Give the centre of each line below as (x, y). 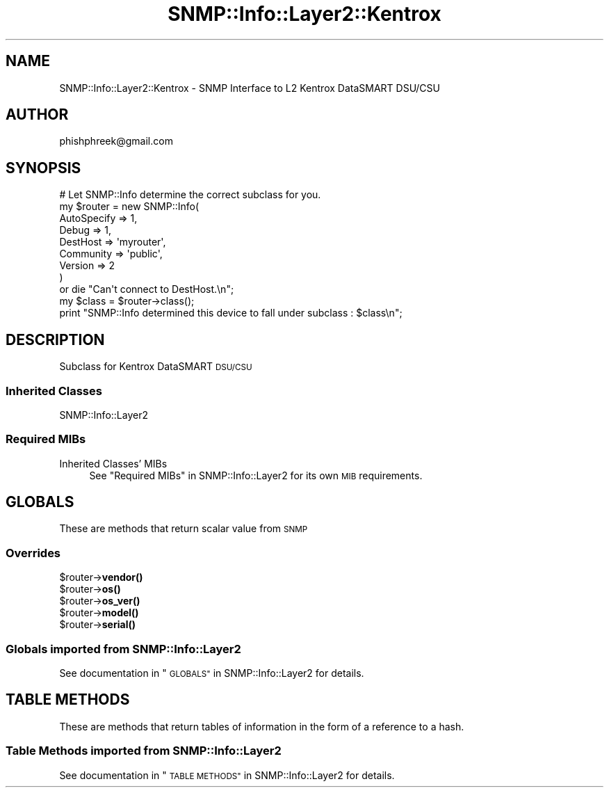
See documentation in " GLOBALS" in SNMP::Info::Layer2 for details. (212, 673)
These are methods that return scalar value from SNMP (184, 529)
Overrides (33, 553)
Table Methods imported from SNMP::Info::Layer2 (144, 751)
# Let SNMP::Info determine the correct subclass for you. (190, 195)
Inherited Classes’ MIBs (113, 463)
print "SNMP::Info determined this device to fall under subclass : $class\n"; (231, 313)
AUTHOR (37, 115)
